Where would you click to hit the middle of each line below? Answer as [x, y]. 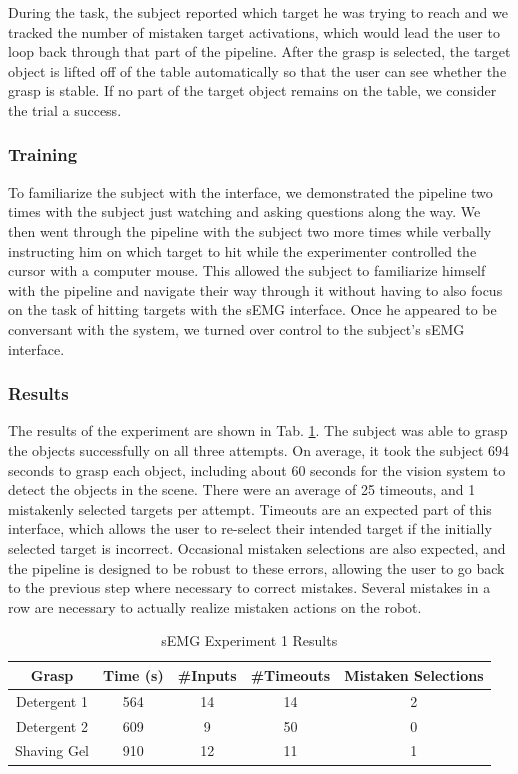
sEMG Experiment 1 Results [249, 640]
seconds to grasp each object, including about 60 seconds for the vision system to [257, 469]
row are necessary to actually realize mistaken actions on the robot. [215, 606]
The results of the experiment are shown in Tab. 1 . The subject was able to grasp [258, 430]
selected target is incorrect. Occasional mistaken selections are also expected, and [257, 547]
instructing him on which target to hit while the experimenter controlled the [242, 250]
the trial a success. [65, 109]
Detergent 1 [52, 700]
